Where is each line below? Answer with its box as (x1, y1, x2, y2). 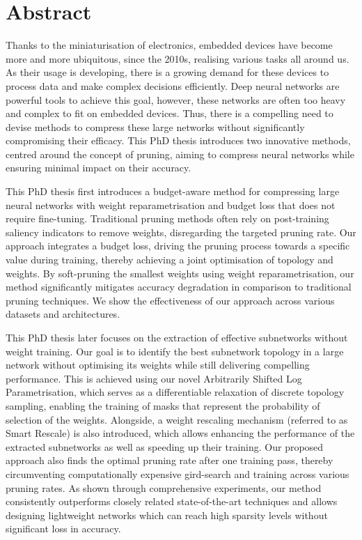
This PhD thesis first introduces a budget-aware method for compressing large (6, 184, 340, 199)
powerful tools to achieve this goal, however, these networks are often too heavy (6, 92, 346, 107)
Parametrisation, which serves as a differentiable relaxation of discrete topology (6, 385, 345, 399)
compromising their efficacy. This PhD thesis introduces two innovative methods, (6, 133, 351, 148)
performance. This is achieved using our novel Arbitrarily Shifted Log (6, 371, 302, 385)
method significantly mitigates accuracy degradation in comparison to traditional (6, 279, 352, 294)
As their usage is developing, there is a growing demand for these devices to (6, 65, 329, 79)
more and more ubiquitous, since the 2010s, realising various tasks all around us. (6, 51, 349, 65)
